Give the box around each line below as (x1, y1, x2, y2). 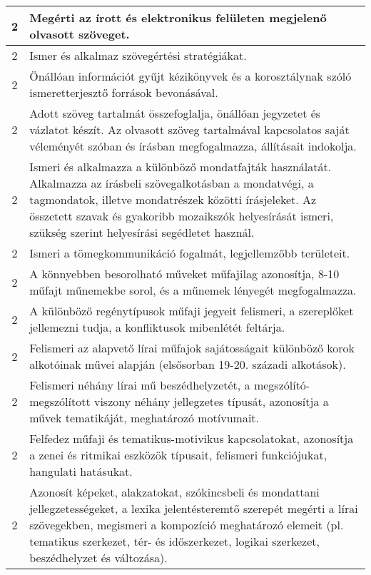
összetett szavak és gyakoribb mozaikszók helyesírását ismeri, (29, 208, 334, 224)
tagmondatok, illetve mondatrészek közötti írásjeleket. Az (29, 191, 317, 208)
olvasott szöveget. (29, 26, 130, 42)
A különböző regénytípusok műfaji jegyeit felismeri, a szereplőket (29, 302, 354, 319)
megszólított (29, 393, 91, 409)
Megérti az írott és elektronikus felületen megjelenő (29, 9, 327, 26)
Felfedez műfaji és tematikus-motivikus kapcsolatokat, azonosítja (29, 430, 354, 447)
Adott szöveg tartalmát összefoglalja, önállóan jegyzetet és (29, 105, 321, 121)
